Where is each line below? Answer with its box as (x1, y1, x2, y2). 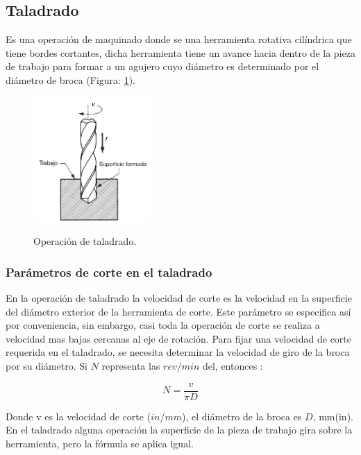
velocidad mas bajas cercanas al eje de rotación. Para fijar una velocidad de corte (6, 331, 351, 345)
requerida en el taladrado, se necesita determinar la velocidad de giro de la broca (6, 345, 350, 359)
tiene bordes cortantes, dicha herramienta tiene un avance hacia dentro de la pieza (6, 45, 355, 60)
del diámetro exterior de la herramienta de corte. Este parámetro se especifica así (6, 304, 351, 318)
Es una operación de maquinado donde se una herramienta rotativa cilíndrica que (6, 32, 352, 46)
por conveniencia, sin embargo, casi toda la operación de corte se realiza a (6, 318, 320, 332)
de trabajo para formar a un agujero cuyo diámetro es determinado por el (6, 59, 319, 74)
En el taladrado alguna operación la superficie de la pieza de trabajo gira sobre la (6, 422, 353, 437)
